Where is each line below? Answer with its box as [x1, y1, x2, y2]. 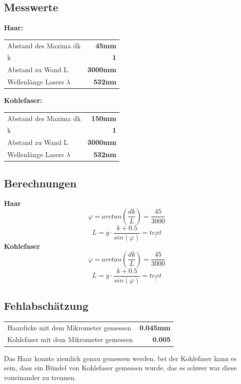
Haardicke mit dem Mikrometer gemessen [7, 322, 131, 332]
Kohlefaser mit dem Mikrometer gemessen [7, 334, 133, 344]
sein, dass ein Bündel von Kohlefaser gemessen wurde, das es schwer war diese [4, 363, 237, 373]
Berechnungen [4, 175, 77, 190]
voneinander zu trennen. [4, 372, 76, 382]
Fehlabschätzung [4, 298, 89, 313]
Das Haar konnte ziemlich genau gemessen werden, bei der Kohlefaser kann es [4, 353, 237, 363]
